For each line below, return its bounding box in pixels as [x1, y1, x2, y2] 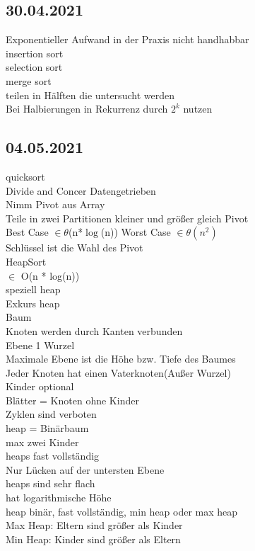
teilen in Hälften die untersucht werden [6, 87, 174, 102]
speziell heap [6, 282, 61, 297]
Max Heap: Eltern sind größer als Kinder [6, 518, 183, 533]
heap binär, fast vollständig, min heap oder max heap [6, 504, 238, 518]
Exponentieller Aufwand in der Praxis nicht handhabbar [6, 32, 249, 47]
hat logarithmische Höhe [6, 490, 112, 505]
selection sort [6, 59, 63, 74]
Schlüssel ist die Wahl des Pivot [6, 240, 143, 255]
